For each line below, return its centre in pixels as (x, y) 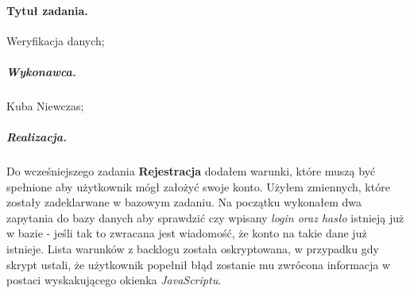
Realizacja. (37, 137)
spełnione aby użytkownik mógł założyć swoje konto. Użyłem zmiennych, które (198, 186)
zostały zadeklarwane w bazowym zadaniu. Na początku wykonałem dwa (184, 202)
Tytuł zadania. (47, 10)
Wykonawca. (41, 71)
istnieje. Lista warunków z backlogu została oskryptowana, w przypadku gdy (193, 249)
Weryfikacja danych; (56, 40)
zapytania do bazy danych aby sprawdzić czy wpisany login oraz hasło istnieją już (205, 217)
